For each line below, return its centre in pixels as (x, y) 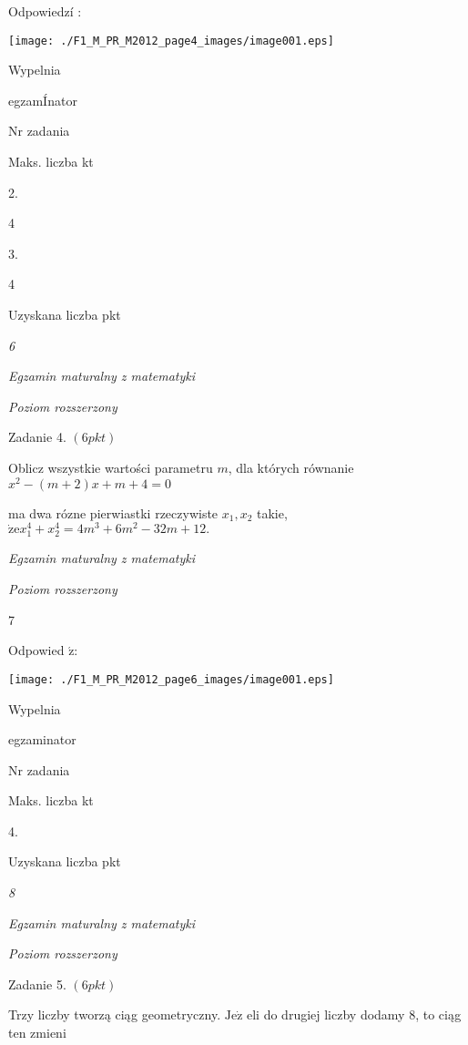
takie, (272, 512)
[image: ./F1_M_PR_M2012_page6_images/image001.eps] (171, 679)
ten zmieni (37, 1033)
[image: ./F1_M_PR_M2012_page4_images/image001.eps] (171, 41)
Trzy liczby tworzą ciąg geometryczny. (115, 1014)
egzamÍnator (43, 100)
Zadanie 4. (37, 437)
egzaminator (42, 739)
